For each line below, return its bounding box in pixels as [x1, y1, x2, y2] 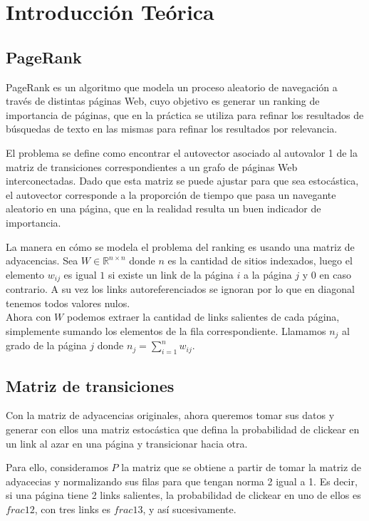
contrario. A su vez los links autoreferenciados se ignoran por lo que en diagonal [6, 282, 355, 296]
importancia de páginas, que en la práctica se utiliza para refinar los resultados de [6, 107, 364, 122]
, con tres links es [34, 501, 111, 516]
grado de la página [6, 338, 87, 353]
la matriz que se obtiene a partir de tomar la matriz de [121, 460, 361, 475]
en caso [319, 267, 351, 282]
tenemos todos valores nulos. [6, 295, 130, 310]
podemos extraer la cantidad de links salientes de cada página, [66, 309, 340, 324]
